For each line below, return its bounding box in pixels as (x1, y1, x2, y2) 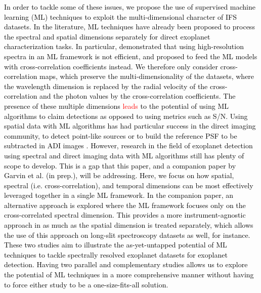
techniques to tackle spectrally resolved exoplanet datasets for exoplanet (4, 249, 228, 260)
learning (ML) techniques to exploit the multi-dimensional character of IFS (4, 11, 237, 22)
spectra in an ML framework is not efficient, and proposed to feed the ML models (4, 51, 257, 61)
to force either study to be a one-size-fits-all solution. (4, 279, 168, 289)
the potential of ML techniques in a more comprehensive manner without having (4, 269, 254, 280)
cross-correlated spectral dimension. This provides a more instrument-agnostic (4, 210, 246, 220)
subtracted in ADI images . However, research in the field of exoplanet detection (4, 140, 253, 151)
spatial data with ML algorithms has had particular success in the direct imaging (4, 120, 256, 131)
